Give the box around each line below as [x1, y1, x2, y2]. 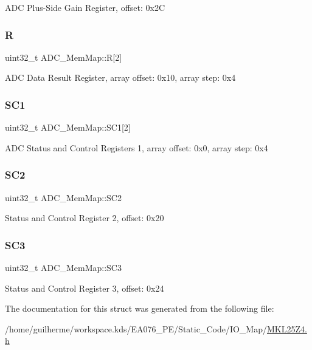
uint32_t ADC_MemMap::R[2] [5, 50, 122, 63]
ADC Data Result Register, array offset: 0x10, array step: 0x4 [5, 71, 236, 84]
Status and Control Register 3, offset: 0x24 [5, 281, 164, 294]
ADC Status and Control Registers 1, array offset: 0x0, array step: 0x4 [5, 141, 268, 154]
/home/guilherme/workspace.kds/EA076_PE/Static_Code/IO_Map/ [5, 322, 267, 335]
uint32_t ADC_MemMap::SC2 [5, 191, 122, 204]
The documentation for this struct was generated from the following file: [5, 302, 274, 315]
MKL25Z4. [266, 322, 307, 335]
